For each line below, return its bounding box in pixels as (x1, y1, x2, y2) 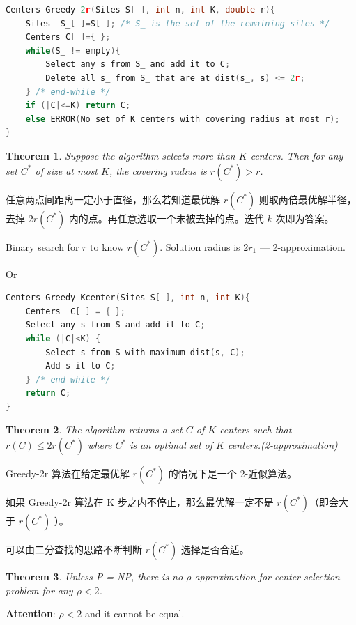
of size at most (35, 163, 98, 178)
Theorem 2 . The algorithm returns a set (6, 422, 183, 437)
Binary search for (6, 239, 79, 254)
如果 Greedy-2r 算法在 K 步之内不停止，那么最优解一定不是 (6, 495, 274, 509)
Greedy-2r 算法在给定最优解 (6, 466, 130, 481)
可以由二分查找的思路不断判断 (6, 542, 142, 557)
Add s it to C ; (45, 361, 116, 371)
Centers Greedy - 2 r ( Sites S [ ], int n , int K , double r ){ (6, 5, 275, 15)
